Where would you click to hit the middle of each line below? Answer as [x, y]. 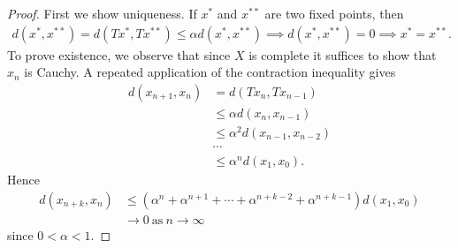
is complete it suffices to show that [343, 54]
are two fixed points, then [334, 13]
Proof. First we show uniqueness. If [102, 13]
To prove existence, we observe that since [119, 54]
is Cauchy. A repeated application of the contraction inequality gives [210, 72]
